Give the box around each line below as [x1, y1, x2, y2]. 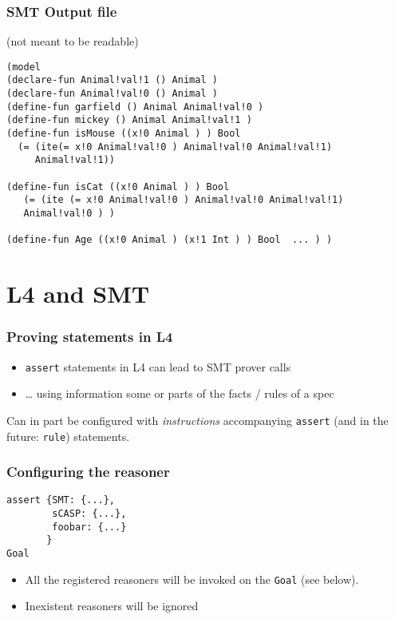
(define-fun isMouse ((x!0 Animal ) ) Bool [6, 128, 241, 140]
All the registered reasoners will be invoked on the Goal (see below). [25, 570, 359, 587]
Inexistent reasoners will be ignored [25, 597, 199, 614]
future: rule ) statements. [6, 427, 130, 444]
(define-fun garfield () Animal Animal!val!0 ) [6, 101, 264, 113]
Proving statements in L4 [6, 327, 173, 347]
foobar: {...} [52, 521, 127, 533]
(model [6, 61, 41, 73]
